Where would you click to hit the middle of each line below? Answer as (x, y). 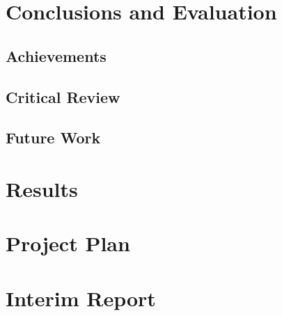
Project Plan (68, 243)
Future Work (53, 137)
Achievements (56, 55)
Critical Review (63, 96)
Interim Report (81, 298)
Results (42, 188)
